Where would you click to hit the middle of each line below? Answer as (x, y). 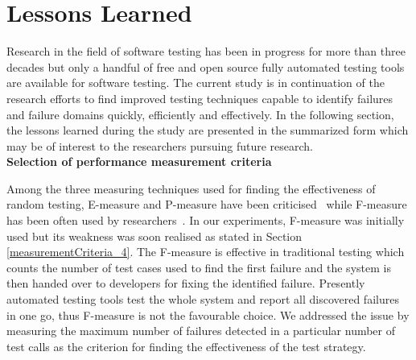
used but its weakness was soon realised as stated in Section (154, 236)
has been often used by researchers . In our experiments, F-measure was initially (206, 220)
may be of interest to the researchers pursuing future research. (160, 145)
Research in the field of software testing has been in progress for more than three (206, 51)
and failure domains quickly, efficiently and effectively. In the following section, (200, 114)
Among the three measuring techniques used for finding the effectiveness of (191, 188)
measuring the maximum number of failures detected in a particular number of (201, 331)
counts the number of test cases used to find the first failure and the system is (199, 267)
